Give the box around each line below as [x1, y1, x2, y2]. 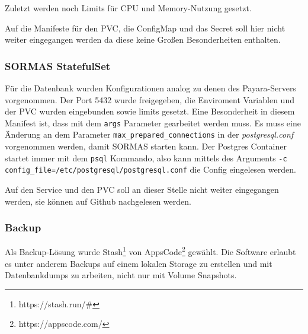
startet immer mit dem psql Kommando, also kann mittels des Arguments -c [5, 151, 287, 164]
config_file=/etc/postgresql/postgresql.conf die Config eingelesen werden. [5, 163, 296, 176]
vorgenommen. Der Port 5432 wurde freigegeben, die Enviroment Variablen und [5, 93, 294, 106]
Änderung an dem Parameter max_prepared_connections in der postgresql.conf [5, 128, 294, 141]
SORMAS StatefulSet [5, 58, 111, 73]
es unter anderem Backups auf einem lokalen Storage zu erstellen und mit [5, 257, 272, 269]
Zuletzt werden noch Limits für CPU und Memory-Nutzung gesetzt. [5, 2, 252, 14]
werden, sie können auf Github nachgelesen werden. [5, 195, 191, 207]
